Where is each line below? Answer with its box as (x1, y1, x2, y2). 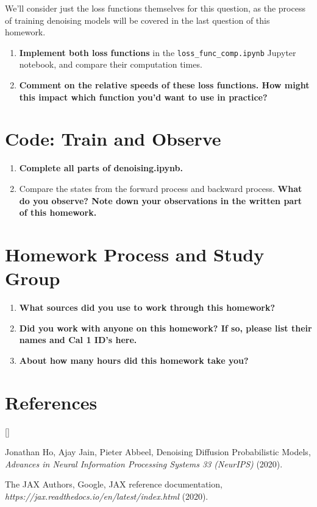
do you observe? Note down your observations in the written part (19, 194, 302, 207)
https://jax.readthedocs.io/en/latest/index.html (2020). (5, 489, 208, 502)
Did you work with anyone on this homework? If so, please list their (19, 321, 312, 334)
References (5, 389, 98, 414)
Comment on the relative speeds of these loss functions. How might (19, 79, 310, 91)
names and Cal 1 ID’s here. (19, 333, 137, 346)
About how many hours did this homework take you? (19, 353, 249, 366)
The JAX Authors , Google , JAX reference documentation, (5, 478, 223, 491)
